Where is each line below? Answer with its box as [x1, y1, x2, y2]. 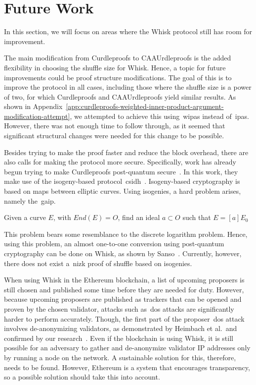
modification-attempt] [4, 110, 70, 121]
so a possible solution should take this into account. [4, 372, 160, 382]
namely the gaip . [4, 195, 56, 206]
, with [53, 212, 71, 222]
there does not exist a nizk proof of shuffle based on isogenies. [4, 258, 192, 268]
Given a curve [4, 212, 46, 222]
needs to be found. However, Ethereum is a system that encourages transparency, [4, 362, 250, 372]
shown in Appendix [4, 101, 63, 111]
